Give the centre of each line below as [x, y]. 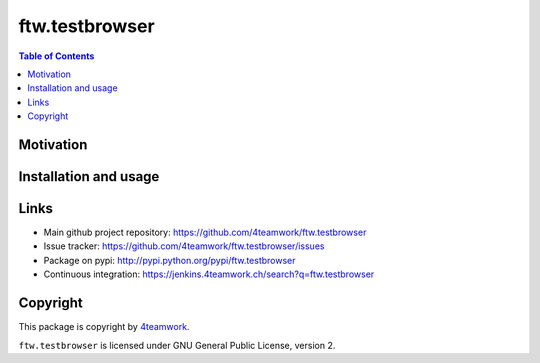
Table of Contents [56, 56]
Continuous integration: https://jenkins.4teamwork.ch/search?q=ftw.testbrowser [209, 274]
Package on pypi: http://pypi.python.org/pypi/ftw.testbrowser [169, 260]
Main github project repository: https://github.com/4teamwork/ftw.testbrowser [205, 232]
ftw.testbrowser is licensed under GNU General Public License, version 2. [177, 345]
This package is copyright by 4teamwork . [104, 327]
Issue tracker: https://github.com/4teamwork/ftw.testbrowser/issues [184, 246]
